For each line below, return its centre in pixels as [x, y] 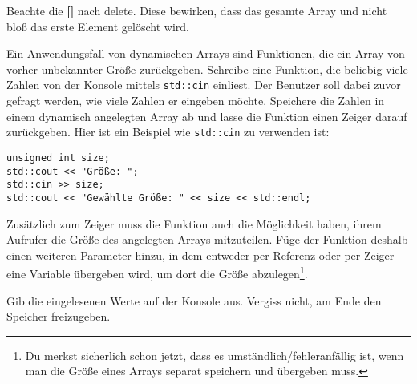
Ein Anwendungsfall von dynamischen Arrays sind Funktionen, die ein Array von [206, 53]
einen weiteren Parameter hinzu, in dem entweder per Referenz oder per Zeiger [200, 255]
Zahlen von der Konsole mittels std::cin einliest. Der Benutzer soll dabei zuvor [204, 85]
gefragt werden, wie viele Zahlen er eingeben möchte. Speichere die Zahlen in [196, 101]
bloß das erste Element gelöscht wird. [98, 26]
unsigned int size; [58, 158]
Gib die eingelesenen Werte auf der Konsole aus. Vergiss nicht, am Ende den [194, 300]
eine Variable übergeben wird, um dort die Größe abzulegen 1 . [157, 272]
